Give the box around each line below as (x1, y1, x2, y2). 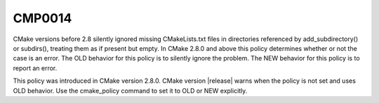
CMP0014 (13, 10, 72, 26)
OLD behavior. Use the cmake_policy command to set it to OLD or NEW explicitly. (13, 86, 248, 95)
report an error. (13, 63, 58, 72)
